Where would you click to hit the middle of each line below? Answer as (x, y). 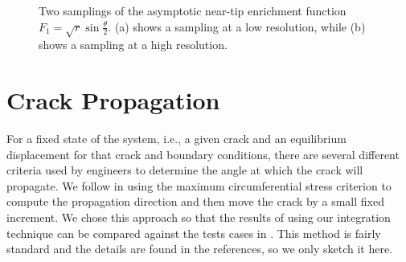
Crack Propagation (113, 100)
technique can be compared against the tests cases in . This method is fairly (194, 233)
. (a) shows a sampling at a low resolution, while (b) (237, 26)
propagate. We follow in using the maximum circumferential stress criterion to (199, 185)
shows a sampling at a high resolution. (133, 45)
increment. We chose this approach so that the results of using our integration (199, 217)
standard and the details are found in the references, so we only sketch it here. (200, 249)
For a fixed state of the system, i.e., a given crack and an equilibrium (176, 139)
